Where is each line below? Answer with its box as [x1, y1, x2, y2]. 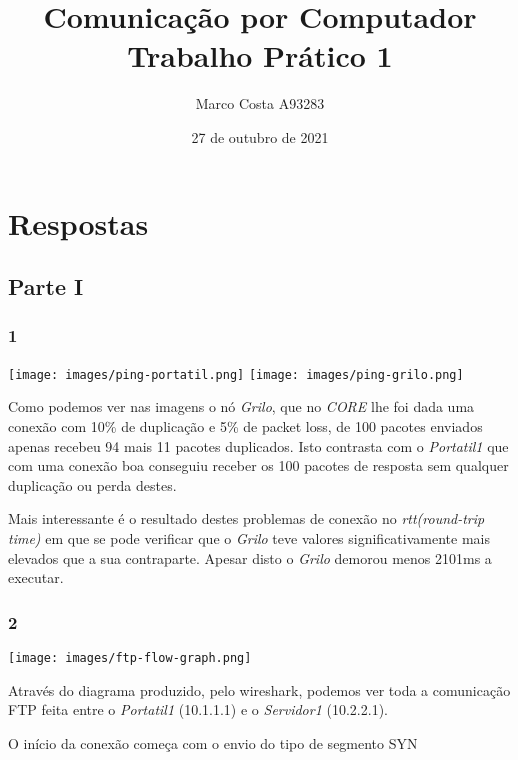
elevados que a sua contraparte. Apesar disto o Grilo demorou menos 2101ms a [8, 547, 492, 568]
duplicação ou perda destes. [8, 474, 177, 495]
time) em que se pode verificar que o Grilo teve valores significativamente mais [8, 527, 490, 548]
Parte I [8, 271, 84, 302]
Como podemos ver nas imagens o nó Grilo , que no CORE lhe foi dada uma [8, 396, 475, 417]
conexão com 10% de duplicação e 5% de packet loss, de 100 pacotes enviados [8, 415, 483, 436]
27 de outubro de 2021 [191, 126, 329, 147]
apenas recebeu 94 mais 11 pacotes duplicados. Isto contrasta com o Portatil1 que [8, 435, 509, 456]
